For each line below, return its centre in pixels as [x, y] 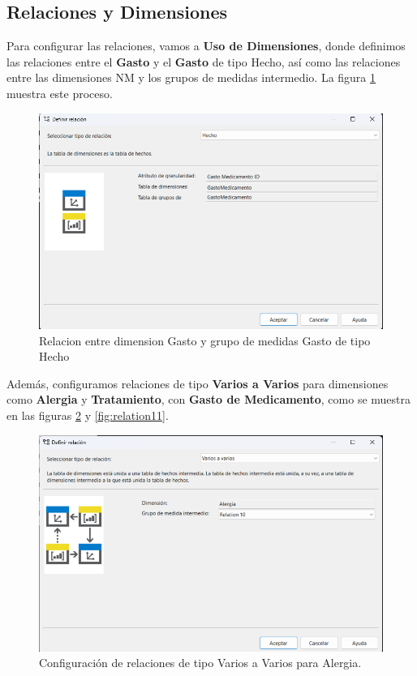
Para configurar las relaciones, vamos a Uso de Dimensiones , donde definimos [206, 46]
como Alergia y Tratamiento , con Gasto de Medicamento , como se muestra [209, 399]
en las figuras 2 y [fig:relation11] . [88, 415]
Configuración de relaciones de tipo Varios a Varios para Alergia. [200, 663]
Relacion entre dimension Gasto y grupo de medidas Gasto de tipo [205, 340]
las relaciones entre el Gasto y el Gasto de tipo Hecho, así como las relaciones [204, 61]
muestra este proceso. [60, 93]
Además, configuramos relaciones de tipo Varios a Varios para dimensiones [198, 383]
